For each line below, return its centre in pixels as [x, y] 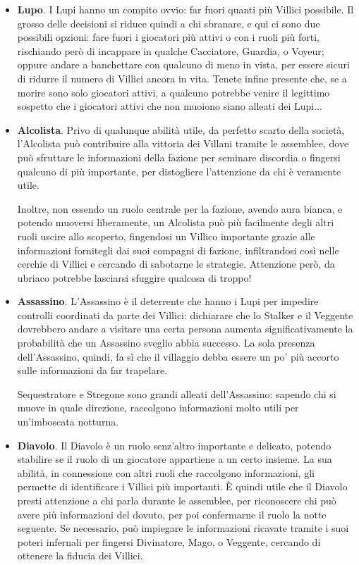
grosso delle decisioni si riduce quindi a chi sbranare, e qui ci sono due [169, 23]
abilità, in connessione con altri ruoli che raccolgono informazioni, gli [166, 472]
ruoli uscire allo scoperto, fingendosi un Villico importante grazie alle [166, 236]
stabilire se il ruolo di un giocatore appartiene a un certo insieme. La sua [175, 459]
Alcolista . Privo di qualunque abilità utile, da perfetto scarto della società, [181, 129]
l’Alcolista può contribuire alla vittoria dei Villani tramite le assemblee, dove [183, 143]
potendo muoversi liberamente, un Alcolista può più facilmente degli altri [176, 222]
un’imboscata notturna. [68, 422]
